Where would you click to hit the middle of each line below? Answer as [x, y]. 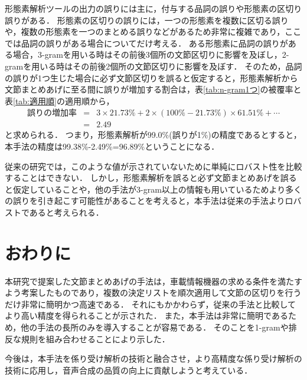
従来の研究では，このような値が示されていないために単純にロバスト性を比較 [153, 166]
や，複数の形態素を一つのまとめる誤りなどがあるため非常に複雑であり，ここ [153, 32]
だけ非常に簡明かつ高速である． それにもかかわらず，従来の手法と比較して [151, 304]
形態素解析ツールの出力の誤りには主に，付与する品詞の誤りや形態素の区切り [153, 8]
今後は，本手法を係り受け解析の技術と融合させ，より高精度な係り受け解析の [153, 358]
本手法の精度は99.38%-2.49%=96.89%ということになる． [112, 146]
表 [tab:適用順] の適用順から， [60, 100]
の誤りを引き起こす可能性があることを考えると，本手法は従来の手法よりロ [149, 201]
